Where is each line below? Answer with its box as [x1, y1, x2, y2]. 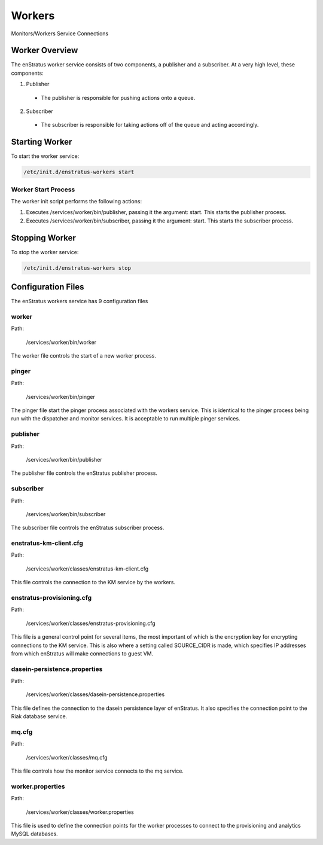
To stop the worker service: [11, 248, 79, 255]
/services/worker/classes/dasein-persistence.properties [26, 691, 165, 698]
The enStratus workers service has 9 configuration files [11, 298, 148, 305]
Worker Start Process [11, 185, 75, 194]
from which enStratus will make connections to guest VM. [11, 649, 154, 657]
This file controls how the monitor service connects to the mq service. [11, 767, 184, 774]
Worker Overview [11, 45, 78, 56]
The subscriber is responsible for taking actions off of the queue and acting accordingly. [41, 121, 259, 129]
